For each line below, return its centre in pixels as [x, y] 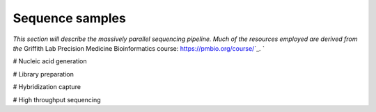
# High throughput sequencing [57, 99]
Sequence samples [70, 18]
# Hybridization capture [47, 87]
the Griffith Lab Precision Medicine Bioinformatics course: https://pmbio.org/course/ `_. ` [139, 48]
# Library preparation [44, 74]
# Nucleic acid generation [50, 61]
